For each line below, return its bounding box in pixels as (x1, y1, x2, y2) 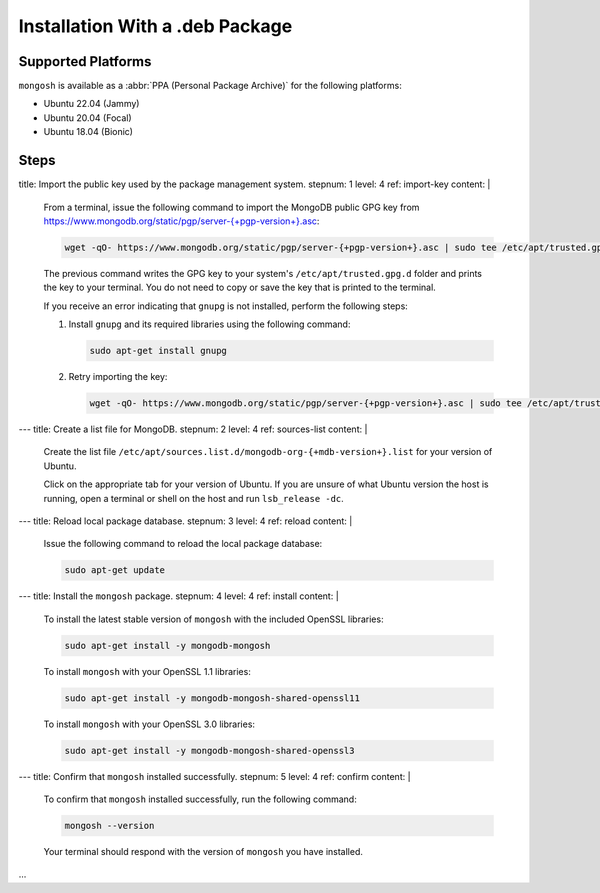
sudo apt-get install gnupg (89, 345, 227, 357)
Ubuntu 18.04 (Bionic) (43, 126, 134, 138)
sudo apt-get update (64, 565, 165, 576)
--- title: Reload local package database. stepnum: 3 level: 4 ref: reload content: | (18, 515, 353, 527)
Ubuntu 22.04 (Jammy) (43, 98, 140, 110)
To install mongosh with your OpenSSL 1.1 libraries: (43, 665, 252, 677)
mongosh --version (64, 820, 155, 831)
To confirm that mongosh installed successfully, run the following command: (43, 793, 357, 805)
